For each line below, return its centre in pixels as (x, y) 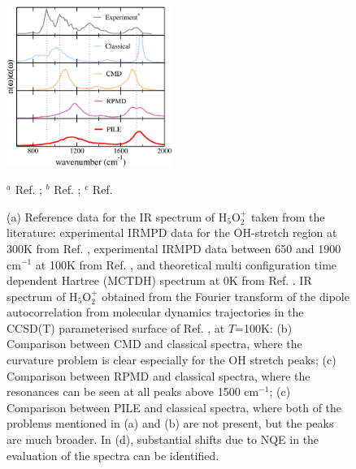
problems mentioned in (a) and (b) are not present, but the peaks (170, 423)
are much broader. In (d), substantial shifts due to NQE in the (163, 439)
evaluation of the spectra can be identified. (113, 455)
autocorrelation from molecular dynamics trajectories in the (155, 312)
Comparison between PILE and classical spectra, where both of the (174, 407)
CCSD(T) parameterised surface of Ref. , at (116, 327)
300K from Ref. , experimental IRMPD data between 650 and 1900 (174, 248)
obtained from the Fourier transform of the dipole (226, 296)
